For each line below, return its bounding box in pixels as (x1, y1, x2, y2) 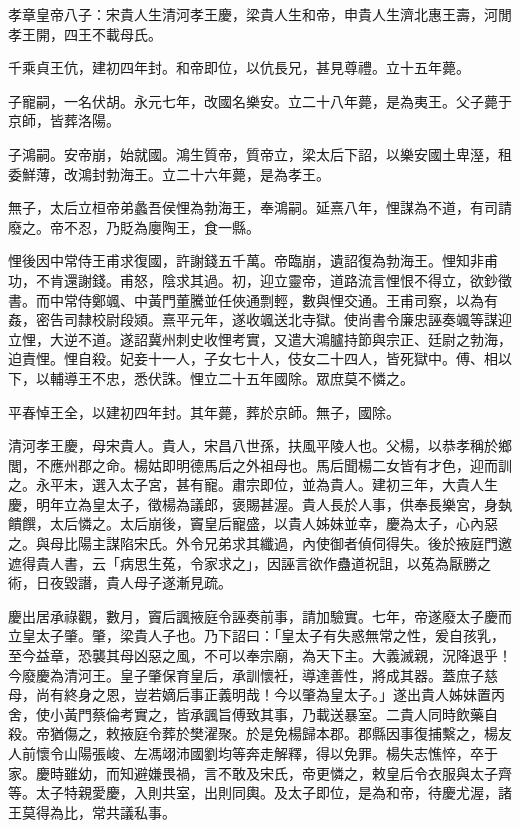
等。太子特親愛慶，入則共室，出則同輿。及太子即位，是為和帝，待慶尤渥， (8, 782, 498, 803)
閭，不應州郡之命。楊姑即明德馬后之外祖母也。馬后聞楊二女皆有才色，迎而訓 (8, 454, 512, 475)
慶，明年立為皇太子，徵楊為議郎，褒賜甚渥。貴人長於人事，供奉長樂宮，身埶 (8, 493, 512, 514)
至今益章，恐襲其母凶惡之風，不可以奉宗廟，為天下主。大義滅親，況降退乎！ (8, 645, 512, 666)
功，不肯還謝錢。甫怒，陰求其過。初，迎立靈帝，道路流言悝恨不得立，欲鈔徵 (8, 269, 512, 290)
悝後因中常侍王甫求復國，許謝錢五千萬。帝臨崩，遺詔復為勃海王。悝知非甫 (8, 250, 498, 271)
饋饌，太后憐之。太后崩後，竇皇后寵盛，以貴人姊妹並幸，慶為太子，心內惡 (8, 513, 498, 534)
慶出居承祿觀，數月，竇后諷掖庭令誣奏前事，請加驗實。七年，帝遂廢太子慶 (8, 605, 498, 626)
